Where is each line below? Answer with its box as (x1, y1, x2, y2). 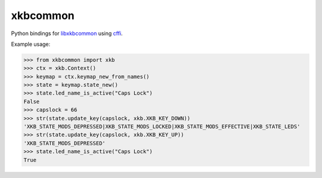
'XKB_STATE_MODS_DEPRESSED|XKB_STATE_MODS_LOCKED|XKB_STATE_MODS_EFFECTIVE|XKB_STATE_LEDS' (23, 123, 301, 130)
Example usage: (11, 40, 51, 48)
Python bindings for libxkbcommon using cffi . (11, 30, 123, 37)
